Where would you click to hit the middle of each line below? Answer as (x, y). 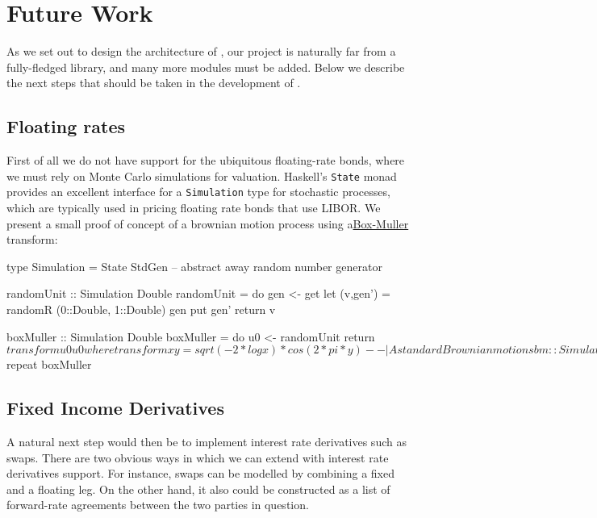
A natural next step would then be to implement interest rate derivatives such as (207, 441)
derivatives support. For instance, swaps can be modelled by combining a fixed (200, 473)
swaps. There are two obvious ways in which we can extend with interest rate (198, 457)
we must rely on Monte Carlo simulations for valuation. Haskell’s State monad (202, 175)
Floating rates (66, 126)
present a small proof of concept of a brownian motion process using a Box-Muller (208, 223)
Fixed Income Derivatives (115, 408)
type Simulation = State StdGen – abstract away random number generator (194, 266)
